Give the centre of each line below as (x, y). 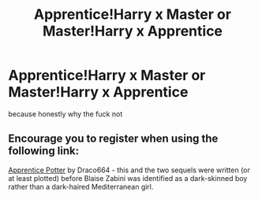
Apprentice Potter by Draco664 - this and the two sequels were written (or (129, 170)
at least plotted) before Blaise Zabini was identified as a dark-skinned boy (128, 178)
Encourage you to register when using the (113, 139)
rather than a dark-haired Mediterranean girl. (81, 186)
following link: (44, 151)
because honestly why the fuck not (65, 114)
